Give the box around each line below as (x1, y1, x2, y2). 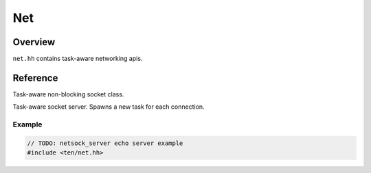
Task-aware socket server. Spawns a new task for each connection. (12, 103, 205, 111)
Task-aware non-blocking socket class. (12, 90, 124, 98)
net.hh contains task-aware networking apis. (12, 55, 143, 63)
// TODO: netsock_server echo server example (27, 139, 183, 147)
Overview (12, 36, 56, 48)
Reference (12, 72, 58, 83)
